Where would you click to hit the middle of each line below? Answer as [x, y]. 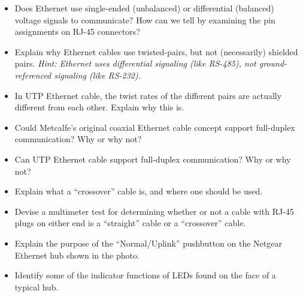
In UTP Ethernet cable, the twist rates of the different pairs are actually [148, 95]
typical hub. [37, 286]
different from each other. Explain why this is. [99, 107]
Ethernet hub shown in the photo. [77, 255]
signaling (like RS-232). [98, 75]
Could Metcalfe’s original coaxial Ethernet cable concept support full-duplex [155, 127]
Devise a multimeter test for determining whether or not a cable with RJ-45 [154, 211]
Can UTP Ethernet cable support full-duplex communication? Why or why [153, 159]
